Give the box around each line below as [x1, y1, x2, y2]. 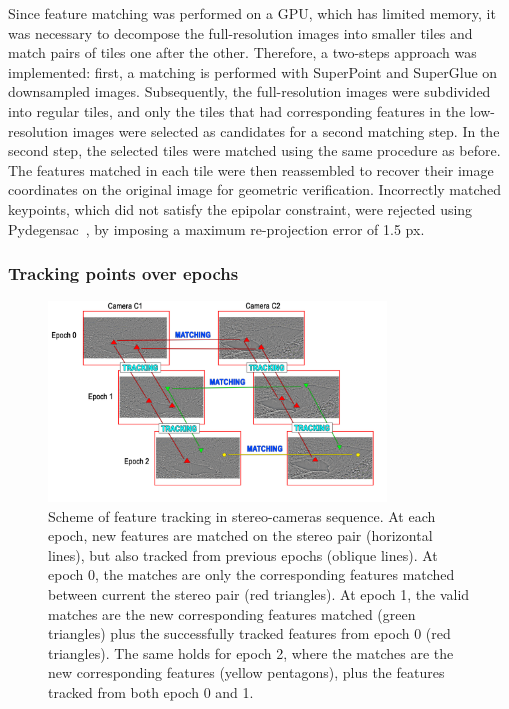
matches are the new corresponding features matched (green [48, 603, 416, 624]
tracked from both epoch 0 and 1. [48, 682, 254, 702]
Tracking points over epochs [8, 261, 239, 286]
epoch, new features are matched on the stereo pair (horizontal [48, 525, 433, 546]
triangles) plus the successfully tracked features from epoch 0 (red [48, 623, 451, 644]
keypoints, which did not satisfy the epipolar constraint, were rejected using [8, 198, 473, 219]
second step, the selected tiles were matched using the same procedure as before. [8, 140, 501, 161]
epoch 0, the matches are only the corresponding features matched [48, 564, 455, 585]
